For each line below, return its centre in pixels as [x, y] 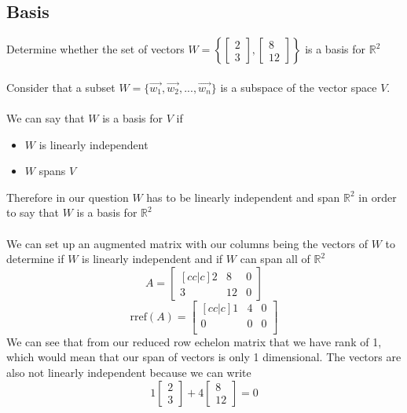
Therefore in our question [68, 197]
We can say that [46, 117]
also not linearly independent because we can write [129, 373]
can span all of [275, 259]
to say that [33, 212]
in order [378, 197]
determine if [35, 259]
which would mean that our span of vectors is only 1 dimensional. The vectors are [204, 357]
